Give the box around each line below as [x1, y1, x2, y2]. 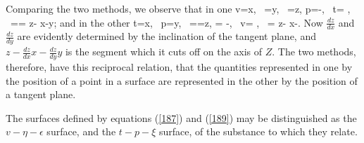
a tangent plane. [6, 87, 76, 102]
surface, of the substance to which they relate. [158, 124, 358, 139]
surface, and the [46, 124, 116, 139]
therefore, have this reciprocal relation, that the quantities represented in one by [6, 60, 353, 74]
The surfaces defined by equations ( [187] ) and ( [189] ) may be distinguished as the [6, 110, 357, 125]
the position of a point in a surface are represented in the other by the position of [6, 73, 358, 88]
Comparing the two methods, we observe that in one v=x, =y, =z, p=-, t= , [6, 1, 351, 15]
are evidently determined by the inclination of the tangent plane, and [17, 29, 316, 43]
